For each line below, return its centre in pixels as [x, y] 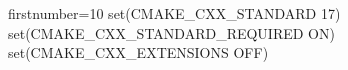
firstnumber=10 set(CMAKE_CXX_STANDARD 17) [174, 13]
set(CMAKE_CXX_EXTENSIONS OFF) [138, 52]
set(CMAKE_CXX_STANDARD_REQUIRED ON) [171, 32]
